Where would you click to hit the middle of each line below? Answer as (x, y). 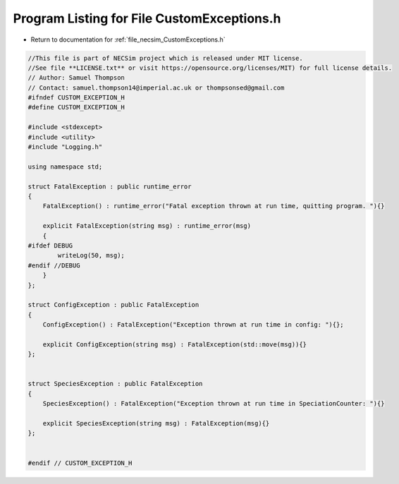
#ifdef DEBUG (50, 246)
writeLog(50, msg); (91, 255)
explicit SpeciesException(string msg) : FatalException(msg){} (156, 423)
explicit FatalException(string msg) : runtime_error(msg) (147, 226)
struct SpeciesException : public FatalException (115, 384)
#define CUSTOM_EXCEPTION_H (76, 107)
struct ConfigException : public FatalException (113, 305)
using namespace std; (65, 167)
